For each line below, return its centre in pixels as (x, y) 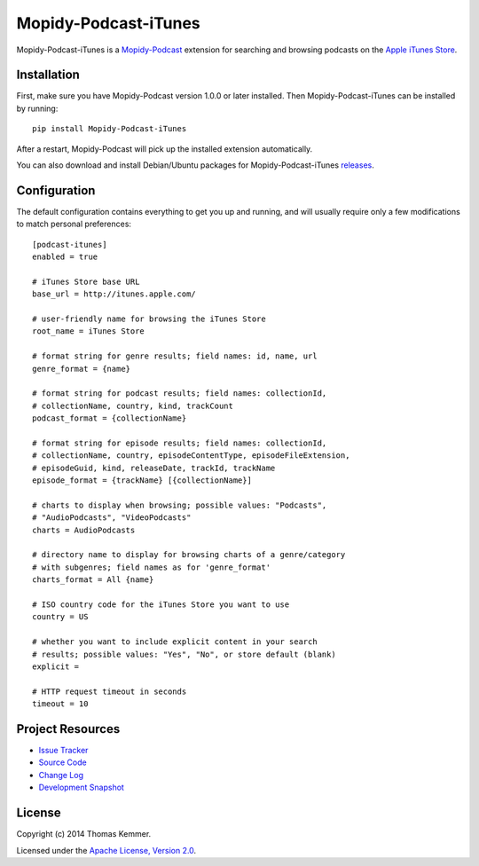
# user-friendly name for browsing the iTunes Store (149, 319)
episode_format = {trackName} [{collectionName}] (142, 480)
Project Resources (68, 729)
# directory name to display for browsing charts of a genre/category (189, 555)
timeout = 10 (60, 704)
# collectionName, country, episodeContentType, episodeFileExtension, (191, 456)
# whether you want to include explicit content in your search (175, 642)
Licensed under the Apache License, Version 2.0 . (106, 850)
